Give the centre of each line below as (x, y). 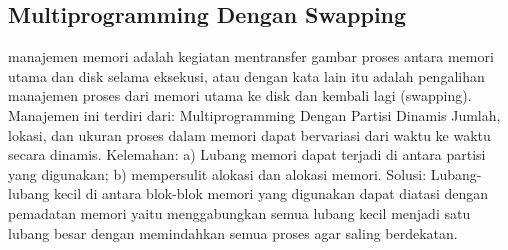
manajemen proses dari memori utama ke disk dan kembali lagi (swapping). (240, 95)
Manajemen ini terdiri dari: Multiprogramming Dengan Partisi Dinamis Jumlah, (254, 114)
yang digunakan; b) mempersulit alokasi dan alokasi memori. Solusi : (217, 173)
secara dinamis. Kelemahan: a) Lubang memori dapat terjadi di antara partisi (247, 154)
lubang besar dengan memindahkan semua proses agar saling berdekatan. (233, 232)
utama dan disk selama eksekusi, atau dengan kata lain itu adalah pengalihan (246, 75)
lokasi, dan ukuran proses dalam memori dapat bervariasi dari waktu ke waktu (249, 134)
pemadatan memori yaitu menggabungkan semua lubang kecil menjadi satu (239, 212)
